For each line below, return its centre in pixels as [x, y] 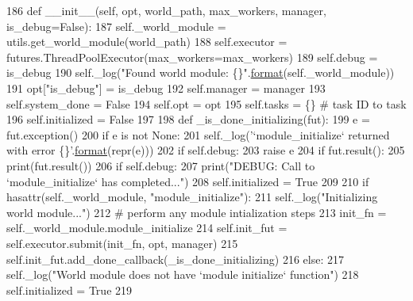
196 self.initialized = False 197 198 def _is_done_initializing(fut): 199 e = [188, 119]
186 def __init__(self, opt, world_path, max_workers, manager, [166, 10]
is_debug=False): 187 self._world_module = [116, 26]
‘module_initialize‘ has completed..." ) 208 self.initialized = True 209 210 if [188, 181]
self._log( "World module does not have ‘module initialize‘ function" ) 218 [183, 274]
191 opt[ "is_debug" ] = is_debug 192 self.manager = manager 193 [166, 88]
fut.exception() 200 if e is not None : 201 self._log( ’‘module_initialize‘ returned [198, 134]
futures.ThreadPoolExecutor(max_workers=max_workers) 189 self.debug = [192, 57]
